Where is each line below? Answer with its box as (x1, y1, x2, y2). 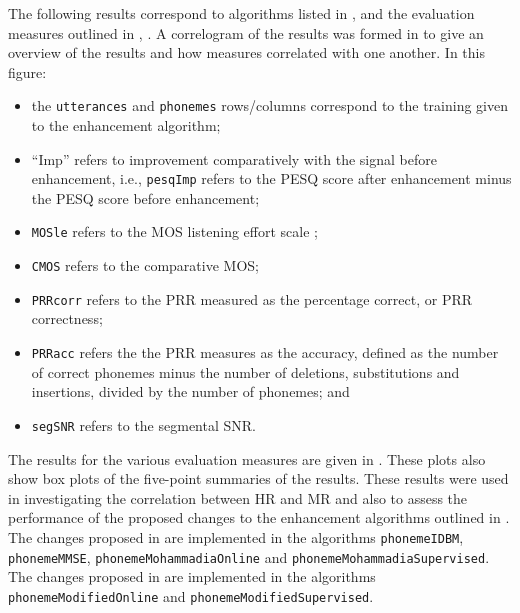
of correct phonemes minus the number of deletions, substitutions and (31, 361, 460, 382)
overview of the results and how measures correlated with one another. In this (8, 42, 485, 63)
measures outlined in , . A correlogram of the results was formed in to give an (8, 22, 484, 43)
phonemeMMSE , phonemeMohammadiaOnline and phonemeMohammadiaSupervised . (8, 546, 490, 567)
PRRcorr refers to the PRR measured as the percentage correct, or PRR (31, 288, 473, 309)
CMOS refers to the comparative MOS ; (31, 255, 259, 276)
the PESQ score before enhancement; (31, 187, 260, 208)
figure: (8, 61, 47, 82)
